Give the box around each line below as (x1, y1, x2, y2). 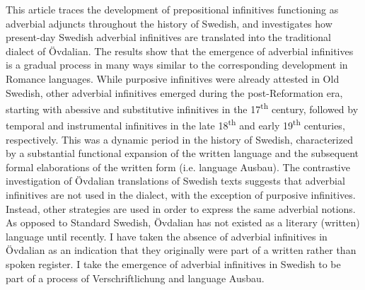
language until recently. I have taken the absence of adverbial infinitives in (6, 228, 328, 243)
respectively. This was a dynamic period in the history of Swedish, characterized (6, 132, 353, 146)
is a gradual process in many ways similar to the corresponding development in (6, 57, 348, 72)
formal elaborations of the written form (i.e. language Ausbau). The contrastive (6, 159, 350, 174)
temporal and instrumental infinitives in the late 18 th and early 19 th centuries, (6, 116, 345, 133)
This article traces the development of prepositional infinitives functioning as (6, 2, 339, 16)
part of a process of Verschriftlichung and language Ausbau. (6, 270, 265, 285)
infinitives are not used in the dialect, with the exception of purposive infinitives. (6, 187, 356, 202)
